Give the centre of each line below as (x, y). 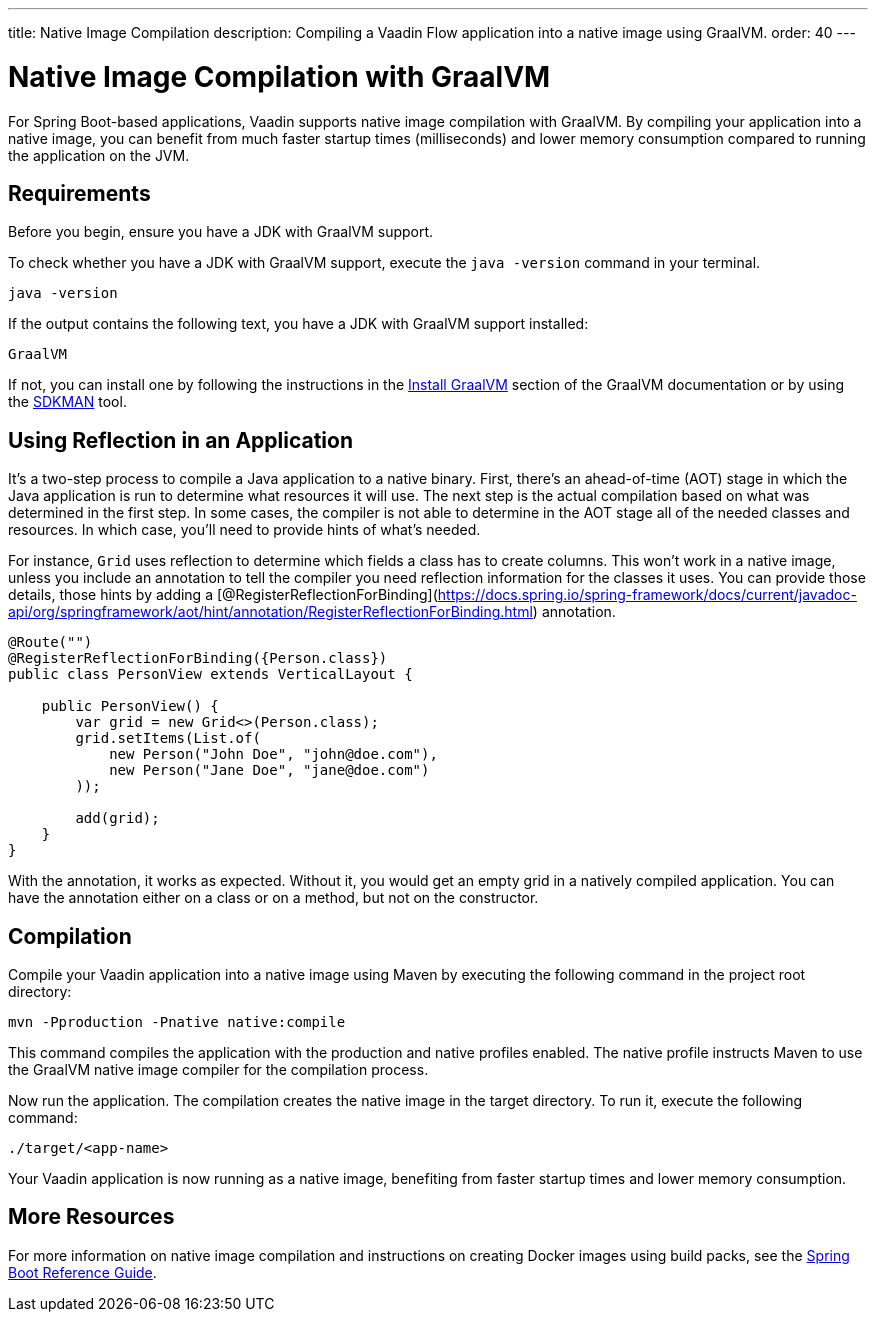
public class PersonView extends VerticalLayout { (210, 674)
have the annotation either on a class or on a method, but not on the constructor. (273, 898)
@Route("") (50, 642)
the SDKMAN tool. (67, 402)
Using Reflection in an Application (181, 440)
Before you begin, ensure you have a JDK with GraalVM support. (221, 232)
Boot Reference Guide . (82, 1272)
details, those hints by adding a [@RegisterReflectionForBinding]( (223, 595)
